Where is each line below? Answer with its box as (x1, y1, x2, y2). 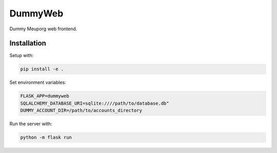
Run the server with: (9, 121, 52, 127)
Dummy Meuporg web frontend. (9, 26, 77, 32)
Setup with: (9, 52, 34, 59)
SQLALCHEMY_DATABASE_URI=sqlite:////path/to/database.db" (20, 100, 169, 106)
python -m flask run (20, 135, 72, 141)
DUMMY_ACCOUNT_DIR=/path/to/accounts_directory (20, 108, 142, 113)
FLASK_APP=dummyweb (20, 93, 69, 99)
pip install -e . (20, 66, 64, 72)
